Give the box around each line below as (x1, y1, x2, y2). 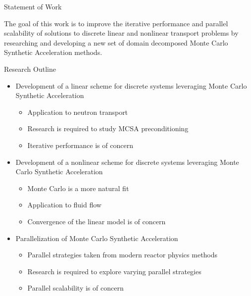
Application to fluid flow (27, 199, 101, 210)
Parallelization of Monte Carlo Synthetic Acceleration (15, 233, 178, 243)
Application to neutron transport (27, 106, 128, 117)
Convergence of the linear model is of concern (27, 216, 166, 226)
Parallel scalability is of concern (27, 283, 124, 293)
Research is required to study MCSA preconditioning (27, 123, 189, 134)
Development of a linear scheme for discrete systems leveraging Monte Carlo (15, 80, 247, 91)
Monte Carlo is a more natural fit (27, 183, 129, 193)
